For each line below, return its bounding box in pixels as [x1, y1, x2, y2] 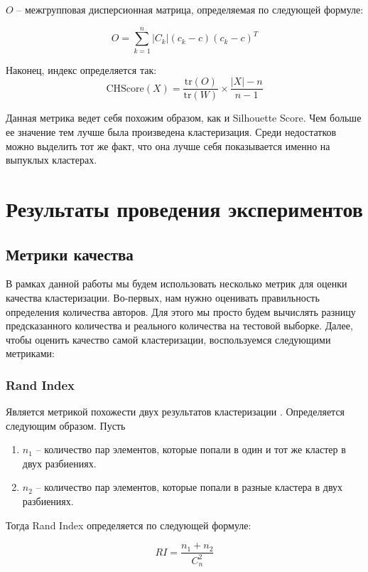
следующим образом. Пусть [6, 418, 126, 433]
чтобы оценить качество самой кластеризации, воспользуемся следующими [6, 332, 331, 346]
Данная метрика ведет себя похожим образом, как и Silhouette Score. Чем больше [6, 110, 362, 125]
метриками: [6, 346, 55, 361]
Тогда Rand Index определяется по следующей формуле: [6, 517, 251, 532]
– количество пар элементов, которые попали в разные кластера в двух [36, 480, 343, 494]
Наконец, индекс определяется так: [6, 62, 157, 77]
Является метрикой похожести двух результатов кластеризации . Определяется [6, 404, 345, 419]
